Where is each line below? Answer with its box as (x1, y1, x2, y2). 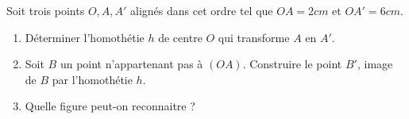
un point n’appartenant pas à (60, 56, 203, 72)
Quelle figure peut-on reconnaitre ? (25, 98, 195, 114)
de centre (158, 29, 203, 45)
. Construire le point (242, 56, 342, 72)
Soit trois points (6, 2, 85, 18)
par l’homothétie (52, 71, 133, 87)
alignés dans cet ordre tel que (130, 2, 273, 18)
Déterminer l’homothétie (25, 29, 145, 45)
